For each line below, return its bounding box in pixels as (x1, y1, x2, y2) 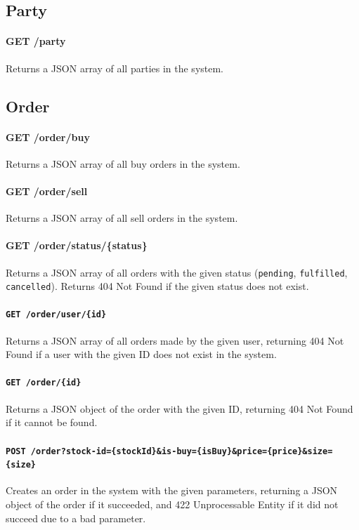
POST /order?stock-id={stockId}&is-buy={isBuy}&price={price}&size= (6, 446, 333, 456)
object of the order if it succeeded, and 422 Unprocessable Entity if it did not (6, 497, 339, 512)
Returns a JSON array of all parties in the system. (6, 60, 224, 75)
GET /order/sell (6, 183, 88, 198)
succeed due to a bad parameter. (6, 510, 146, 525)
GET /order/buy (6, 129, 90, 144)
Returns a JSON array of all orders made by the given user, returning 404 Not (6, 333, 344, 347)
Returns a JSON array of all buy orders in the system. (6, 156, 240, 171)
